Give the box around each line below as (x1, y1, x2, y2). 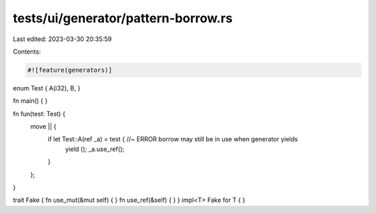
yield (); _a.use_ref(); (65, 145, 125, 153)
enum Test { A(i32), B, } (13, 84, 81, 92)
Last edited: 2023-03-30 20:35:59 (13, 35, 112, 43)
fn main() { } (13, 97, 48, 105)
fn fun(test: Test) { (13, 109, 65, 118)
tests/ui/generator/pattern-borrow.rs (13, 10, 233, 26)
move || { (30, 123, 57, 131)
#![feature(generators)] (27, 66, 113, 74)
